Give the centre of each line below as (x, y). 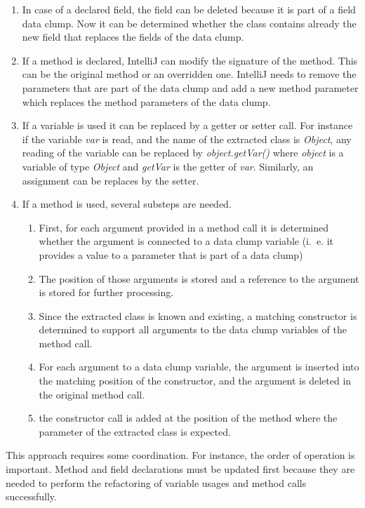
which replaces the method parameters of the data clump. (146, 101)
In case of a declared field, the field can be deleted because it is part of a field (189, 9)
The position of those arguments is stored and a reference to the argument (199, 278)
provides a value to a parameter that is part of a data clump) (171, 254)
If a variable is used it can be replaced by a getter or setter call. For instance (187, 125)
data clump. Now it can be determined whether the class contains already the (189, 23)
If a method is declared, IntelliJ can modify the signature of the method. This (190, 60)
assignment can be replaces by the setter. (111, 180)
